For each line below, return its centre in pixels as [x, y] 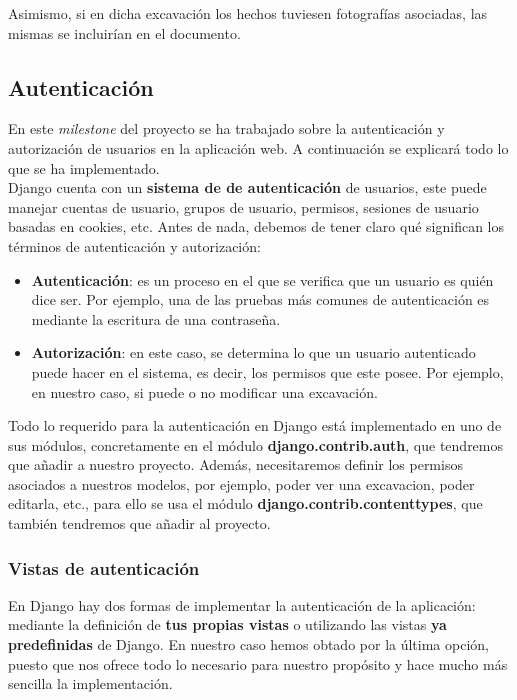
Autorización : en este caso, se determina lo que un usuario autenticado [253, 352]
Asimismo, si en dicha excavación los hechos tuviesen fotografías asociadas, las [248, 13]
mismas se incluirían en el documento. [124, 32]
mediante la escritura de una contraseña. [156, 318]
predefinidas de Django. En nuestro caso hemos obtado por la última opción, [248, 644]
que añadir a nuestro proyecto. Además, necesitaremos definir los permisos [235, 464]
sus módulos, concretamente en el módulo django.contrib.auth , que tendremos [256, 444]
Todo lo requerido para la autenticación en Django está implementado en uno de [255, 425]
